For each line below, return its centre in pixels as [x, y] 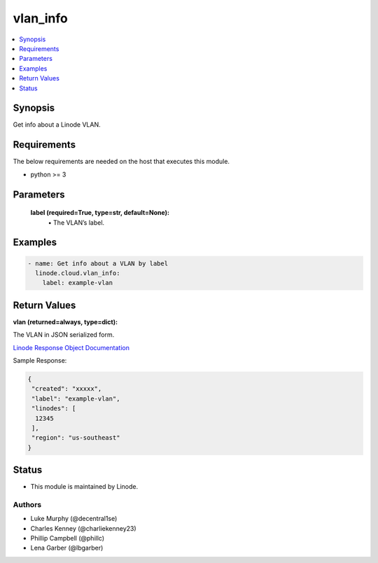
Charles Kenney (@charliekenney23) [83, 528]
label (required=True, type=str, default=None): [100, 213]
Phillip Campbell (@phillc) [68, 538]
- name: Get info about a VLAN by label [98, 263]
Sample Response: [40, 360]
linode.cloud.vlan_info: [78, 273]
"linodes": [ [54, 409]
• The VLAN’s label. [76, 222]
